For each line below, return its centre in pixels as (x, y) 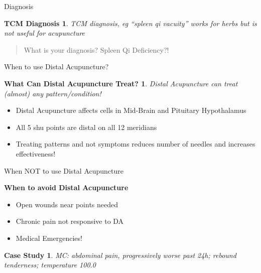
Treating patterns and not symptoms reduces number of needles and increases (136, 144)
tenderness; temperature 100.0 (50, 265)
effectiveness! (36, 153)
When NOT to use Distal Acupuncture (64, 170)
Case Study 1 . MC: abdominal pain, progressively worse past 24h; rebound (120, 255)
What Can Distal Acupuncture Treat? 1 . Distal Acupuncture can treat (121, 83)
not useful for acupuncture (45, 33)
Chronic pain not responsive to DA (70, 221)
